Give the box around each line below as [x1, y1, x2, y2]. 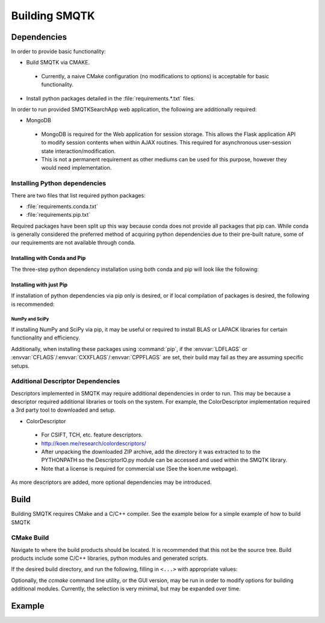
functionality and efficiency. [11, 334, 81, 341]
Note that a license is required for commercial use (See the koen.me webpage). [41, 465, 238, 472]
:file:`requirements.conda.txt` [26, 202, 99, 210]
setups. [11, 362, 30, 370]
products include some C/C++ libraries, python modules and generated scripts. [11, 554, 208, 562]
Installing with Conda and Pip [11, 255, 86, 262]
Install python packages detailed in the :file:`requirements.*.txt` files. [26, 95, 196, 102]
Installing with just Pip [11, 281, 68, 288]
